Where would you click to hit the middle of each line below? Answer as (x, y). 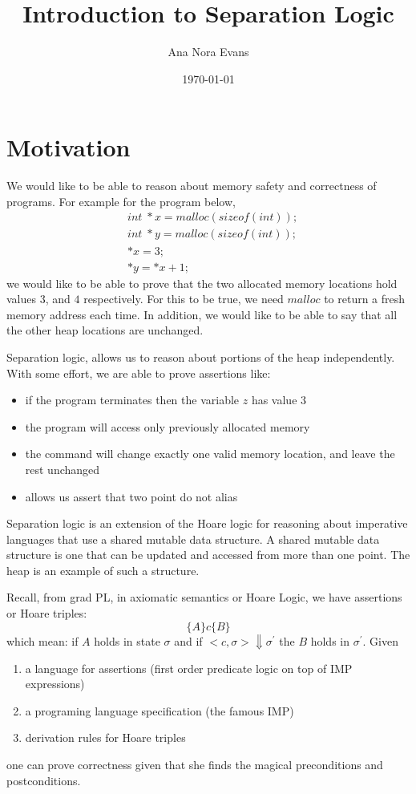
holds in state (127, 640)
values (22, 299)
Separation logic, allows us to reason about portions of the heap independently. (201, 356)
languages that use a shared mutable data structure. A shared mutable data (193, 539)
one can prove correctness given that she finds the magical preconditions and (195, 765)
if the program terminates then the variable (132, 400)
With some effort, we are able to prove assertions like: (139, 373)
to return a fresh (365, 299)
